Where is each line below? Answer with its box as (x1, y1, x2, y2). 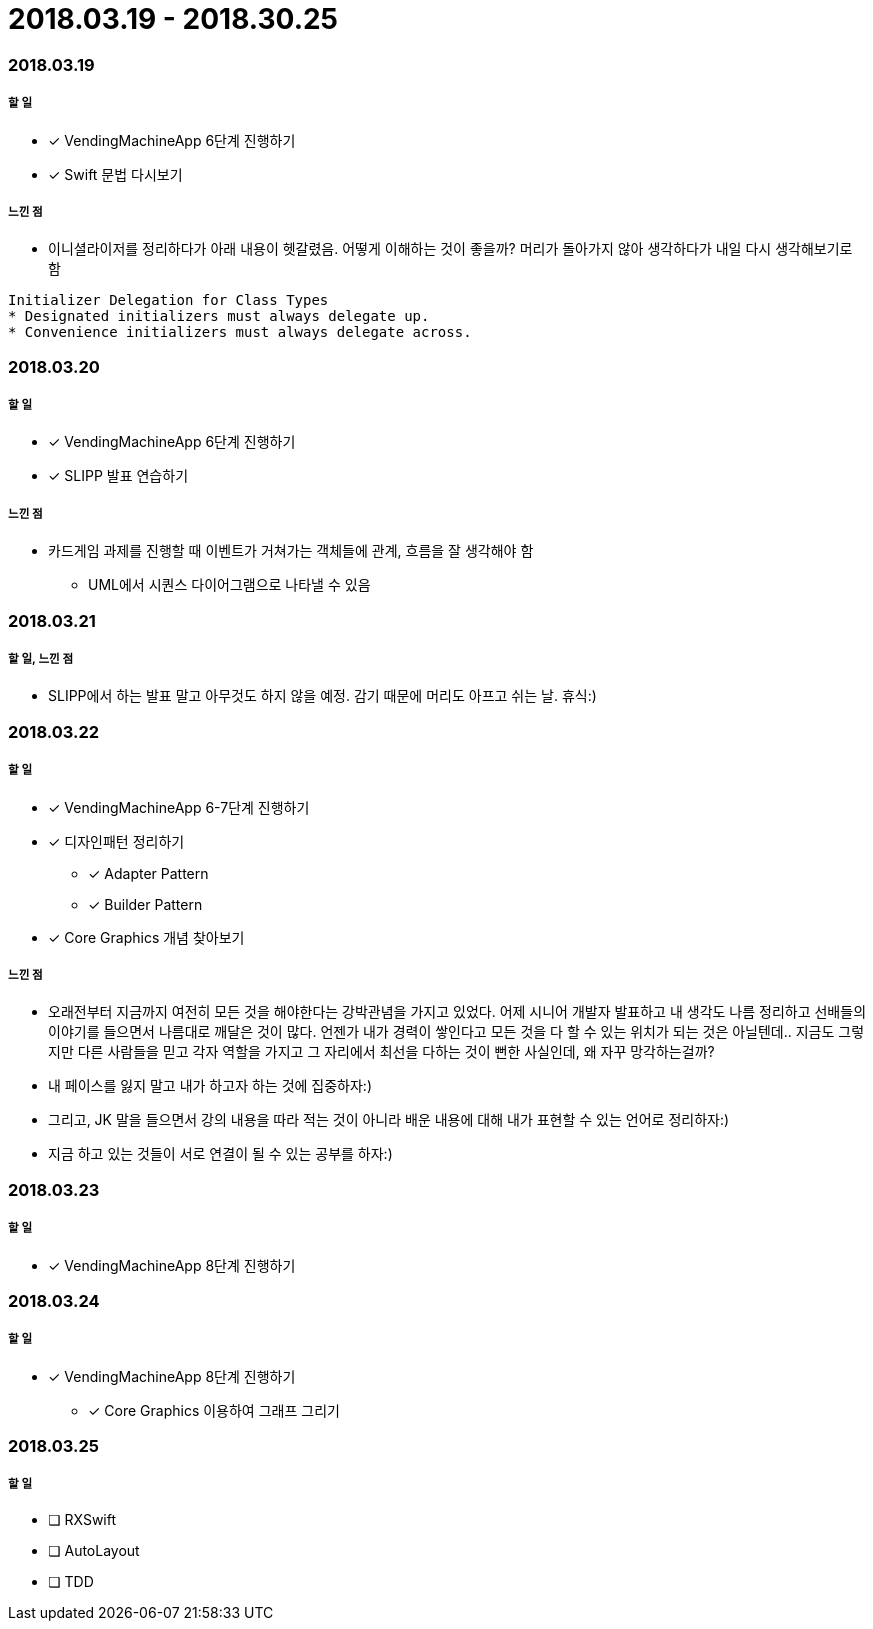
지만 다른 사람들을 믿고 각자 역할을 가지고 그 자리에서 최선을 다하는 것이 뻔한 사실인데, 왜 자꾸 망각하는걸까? (48, 1043, 715, 1061)
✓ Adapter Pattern (88, 864, 209, 882)
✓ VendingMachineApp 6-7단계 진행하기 (48, 798, 310, 816)
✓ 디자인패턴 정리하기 (48, 832, 185, 850)
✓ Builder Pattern (88, 895, 203, 913)
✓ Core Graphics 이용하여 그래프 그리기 (88, 1401, 340, 1419)
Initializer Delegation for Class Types (8, 292, 329, 309)
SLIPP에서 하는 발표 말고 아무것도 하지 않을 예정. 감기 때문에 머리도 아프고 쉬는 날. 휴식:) (48, 687, 597, 705)
